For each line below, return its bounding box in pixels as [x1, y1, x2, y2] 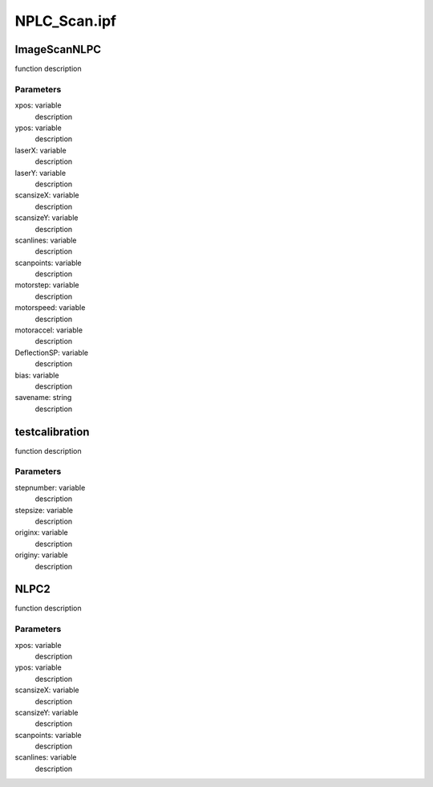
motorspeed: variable [14, 303, 86, 312]
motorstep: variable [14, 280, 79, 290]
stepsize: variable [14, 505, 74, 515]
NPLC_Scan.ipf [14, 12, 116, 30]
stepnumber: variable [14, 483, 86, 492]
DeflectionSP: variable [14, 348, 88, 357]
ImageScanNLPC [14, 43, 102, 56]
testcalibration [14, 425, 90, 438]
